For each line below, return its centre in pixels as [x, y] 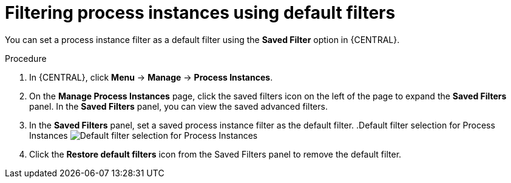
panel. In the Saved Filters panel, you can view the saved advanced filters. [178, 106]
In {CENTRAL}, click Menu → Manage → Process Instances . [151, 77]
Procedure [26, 58]
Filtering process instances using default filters [200, 13]
